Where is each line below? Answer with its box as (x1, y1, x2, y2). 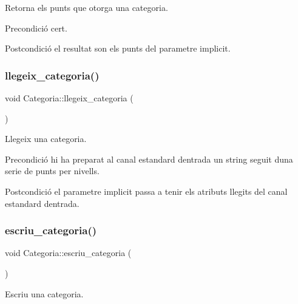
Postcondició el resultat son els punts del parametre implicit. (5, 42, 231, 55)
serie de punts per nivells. (5, 164, 100, 177)
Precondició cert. (5, 21, 67, 34)
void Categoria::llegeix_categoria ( (5, 92, 134, 104)
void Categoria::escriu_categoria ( (5, 246, 132, 259)
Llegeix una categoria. (5, 132, 87, 145)
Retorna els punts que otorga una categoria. (5, 1, 168, 13)
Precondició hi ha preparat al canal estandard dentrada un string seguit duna (5, 152, 293, 165)
